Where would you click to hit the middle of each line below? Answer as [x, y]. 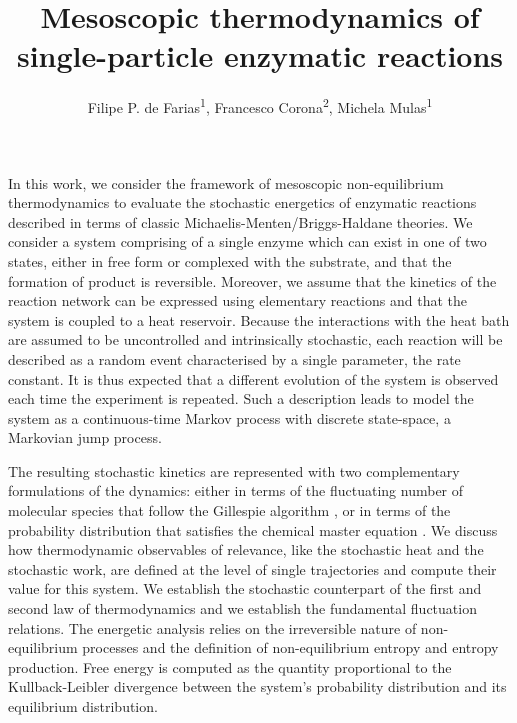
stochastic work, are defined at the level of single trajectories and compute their [252, 568]
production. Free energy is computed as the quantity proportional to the [230, 666]
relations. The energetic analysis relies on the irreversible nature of [212, 627]
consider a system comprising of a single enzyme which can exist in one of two [247, 241]
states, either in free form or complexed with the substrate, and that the [230, 260]
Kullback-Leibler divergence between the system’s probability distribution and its [257, 686]
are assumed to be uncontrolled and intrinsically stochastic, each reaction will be [255, 339]
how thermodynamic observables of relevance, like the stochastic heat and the [246, 549]
